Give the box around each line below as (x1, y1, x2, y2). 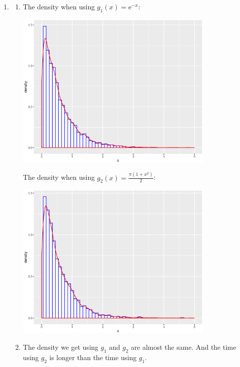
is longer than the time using (49, 352, 137, 362)
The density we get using (23, 342, 99, 352)
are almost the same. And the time (131, 342, 237, 352)
